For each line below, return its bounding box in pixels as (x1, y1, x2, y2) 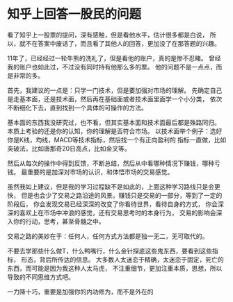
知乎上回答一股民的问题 (7, 6, 142, 22)
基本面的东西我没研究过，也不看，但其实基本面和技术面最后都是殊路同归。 (7, 118, 220, 126)
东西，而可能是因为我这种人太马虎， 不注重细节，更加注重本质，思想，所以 (7, 264, 223, 272)
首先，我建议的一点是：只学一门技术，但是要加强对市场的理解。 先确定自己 (7, 86, 223, 94)
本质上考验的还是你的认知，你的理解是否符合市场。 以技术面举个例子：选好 (7, 126, 223, 135)
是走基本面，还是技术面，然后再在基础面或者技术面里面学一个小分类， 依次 (7, 94, 223, 103)
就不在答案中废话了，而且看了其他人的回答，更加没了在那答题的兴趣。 (19, 39, 220, 47)
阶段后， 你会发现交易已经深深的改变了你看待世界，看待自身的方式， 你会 (7, 199, 218, 208)
